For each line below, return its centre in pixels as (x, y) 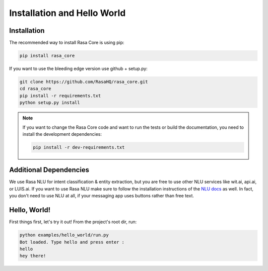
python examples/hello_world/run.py (64, 235)
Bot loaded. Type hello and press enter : (72, 242)
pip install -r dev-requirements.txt (79, 147)
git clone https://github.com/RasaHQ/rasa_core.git (84, 82)
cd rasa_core (35, 89)
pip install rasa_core (47, 56)
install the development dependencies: (62, 134)
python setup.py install (50, 103)
